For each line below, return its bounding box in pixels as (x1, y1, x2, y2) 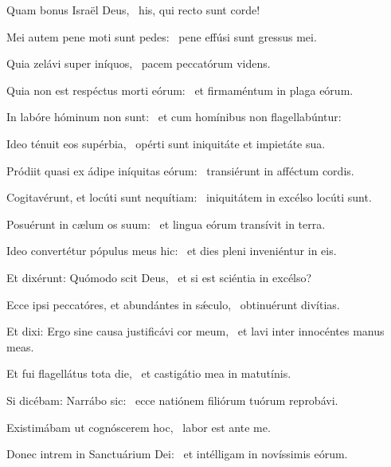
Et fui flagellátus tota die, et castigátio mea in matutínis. (6, 365, 291, 382)
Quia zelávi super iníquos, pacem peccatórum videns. (6, 55, 271, 72)
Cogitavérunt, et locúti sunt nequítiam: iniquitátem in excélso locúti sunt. (6, 189, 372, 206)
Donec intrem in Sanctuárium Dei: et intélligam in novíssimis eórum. (6, 445, 348, 462)
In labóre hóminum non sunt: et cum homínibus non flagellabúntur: (6, 108, 342, 125)
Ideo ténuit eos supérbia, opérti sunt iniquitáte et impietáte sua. (6, 135, 326, 151)
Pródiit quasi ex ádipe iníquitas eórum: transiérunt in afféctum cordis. (6, 162, 354, 179)
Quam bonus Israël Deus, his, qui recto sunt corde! (6, 2, 260, 18)
